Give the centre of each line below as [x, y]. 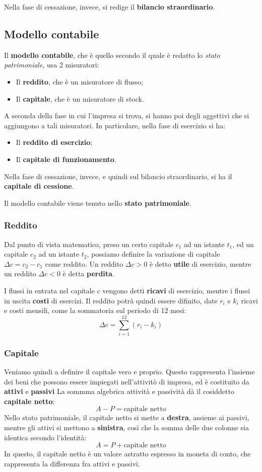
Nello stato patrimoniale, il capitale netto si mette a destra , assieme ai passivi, [127, 417]
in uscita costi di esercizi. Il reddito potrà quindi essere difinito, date [111, 300]
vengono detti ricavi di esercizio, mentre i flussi [176, 290]
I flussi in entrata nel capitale [49, 290]
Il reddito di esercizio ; [54, 142]
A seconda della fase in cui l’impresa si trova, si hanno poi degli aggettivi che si [127, 115]
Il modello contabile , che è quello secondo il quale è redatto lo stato [112, 55]
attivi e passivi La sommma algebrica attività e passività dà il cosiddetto [119, 391]
